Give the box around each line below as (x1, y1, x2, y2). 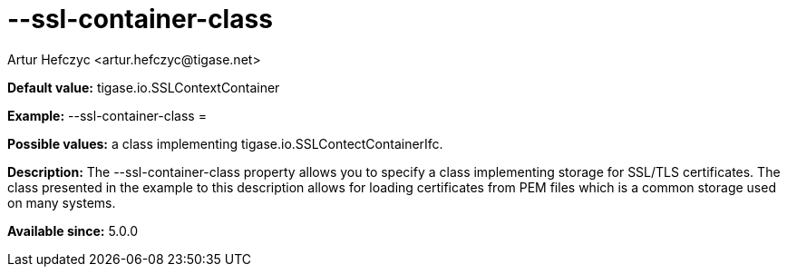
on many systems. (7, 194, 116, 210)
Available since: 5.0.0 (7, 222, 139, 239)
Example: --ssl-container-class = (7, 107, 207, 123)
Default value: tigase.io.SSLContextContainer (7, 79, 280, 95)
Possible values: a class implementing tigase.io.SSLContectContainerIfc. (7, 135, 443, 152)
